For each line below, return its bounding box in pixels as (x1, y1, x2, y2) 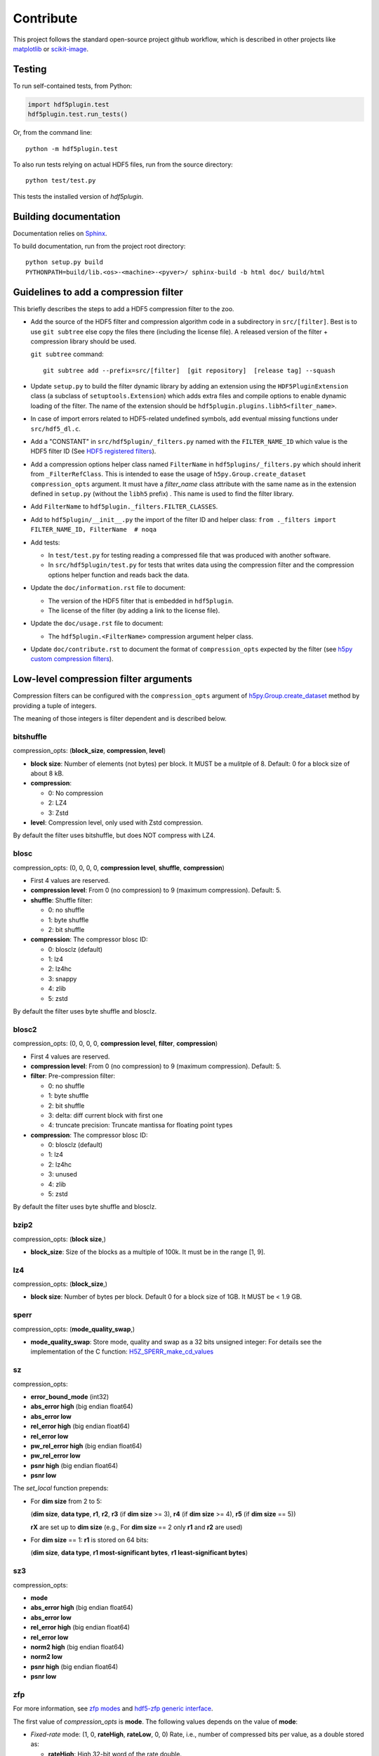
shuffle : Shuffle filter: (30, 896, 93, 904)
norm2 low (30, 1653, 63, 1661)
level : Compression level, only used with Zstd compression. (30, 818, 204, 827)
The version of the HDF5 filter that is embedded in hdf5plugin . (48, 596, 234, 605)
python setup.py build (25, 258, 104, 266)
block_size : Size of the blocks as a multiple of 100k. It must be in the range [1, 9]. (30, 1247, 266, 1256)
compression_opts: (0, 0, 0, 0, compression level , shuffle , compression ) (13, 863, 225, 872)
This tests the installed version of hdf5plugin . (13, 192, 144, 200)
